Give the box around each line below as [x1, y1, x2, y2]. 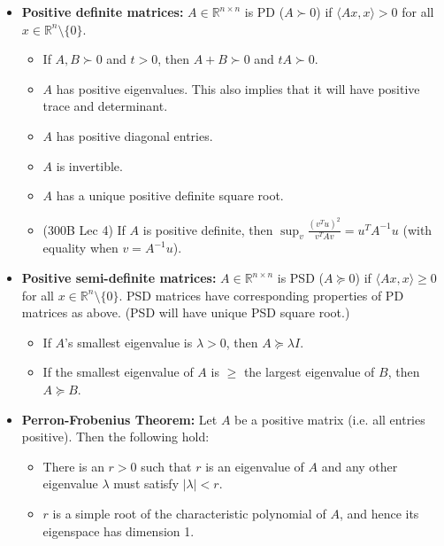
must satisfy [113, 474, 180, 493]
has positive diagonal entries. [56, 126, 213, 144]
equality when [42, 238, 119, 257]
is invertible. [56, 156, 123, 175]
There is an [42, 456, 104, 475]
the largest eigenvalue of [243, 363, 375, 381]
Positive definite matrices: [21, 3, 184, 20]
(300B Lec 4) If [42, 220, 126, 238]
